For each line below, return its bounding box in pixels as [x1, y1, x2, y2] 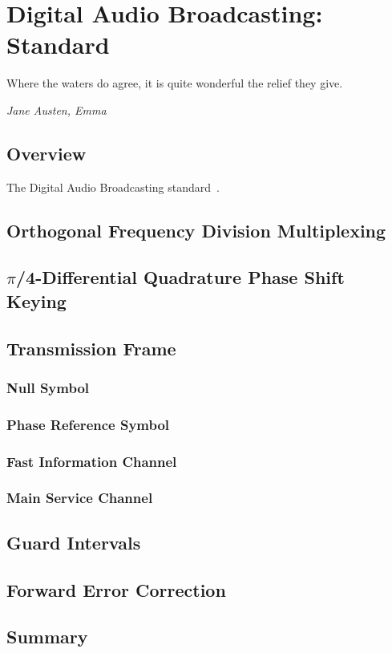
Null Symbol [6, 377, 90, 397]
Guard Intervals [6, 529, 141, 554]
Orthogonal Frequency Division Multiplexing [6, 217, 386, 242]
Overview [6, 140, 87, 165]
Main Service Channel [6, 488, 153, 508]
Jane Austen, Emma [6, 101, 107, 118]
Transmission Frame [6, 335, 176, 360]
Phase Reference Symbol [6, 414, 170, 434]
